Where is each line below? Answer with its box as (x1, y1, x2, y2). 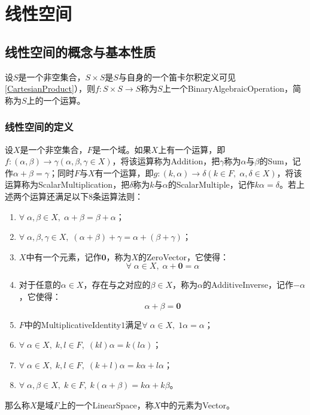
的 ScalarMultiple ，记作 (168, 178, 255, 191)
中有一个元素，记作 (26, 250, 102, 263)
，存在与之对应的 (83, 278, 151, 291)
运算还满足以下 (29, 190, 89, 202)
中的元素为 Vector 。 (160, 398, 235, 411)
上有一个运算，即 (158, 143, 226, 155)
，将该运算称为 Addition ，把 (112, 155, 220, 167)
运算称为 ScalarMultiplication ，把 (5, 178, 130, 191)
